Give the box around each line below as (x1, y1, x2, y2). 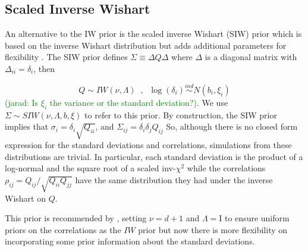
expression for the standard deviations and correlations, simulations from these (5, 138, 292, 150)
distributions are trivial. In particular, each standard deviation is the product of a (5, 150, 303, 162)
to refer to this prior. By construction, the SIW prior (84, 108, 277, 121)
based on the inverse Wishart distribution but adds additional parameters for (5, 39, 287, 51)
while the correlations (187, 162, 266, 174)
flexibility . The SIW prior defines (5, 51, 128, 63)
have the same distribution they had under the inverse (75, 173, 273, 186)
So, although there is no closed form (166, 120, 298, 133)
